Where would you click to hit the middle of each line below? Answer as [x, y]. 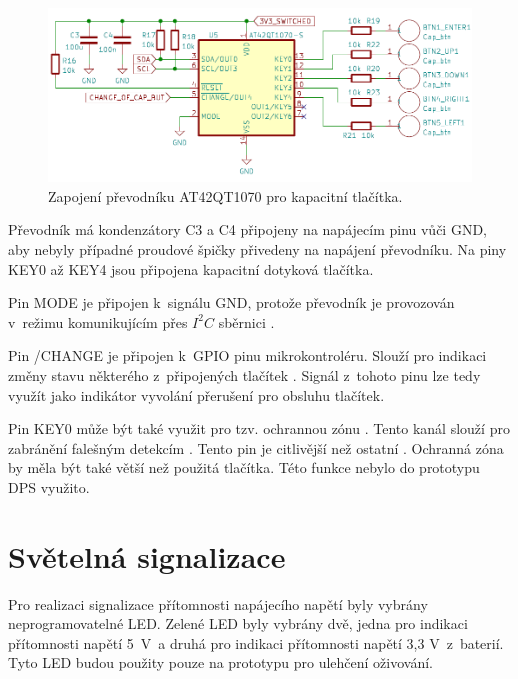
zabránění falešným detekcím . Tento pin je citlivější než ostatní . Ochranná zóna [256, 447]
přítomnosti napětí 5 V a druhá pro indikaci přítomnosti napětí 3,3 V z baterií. [256, 642]
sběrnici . [246, 321]
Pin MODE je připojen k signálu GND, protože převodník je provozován [231, 302]
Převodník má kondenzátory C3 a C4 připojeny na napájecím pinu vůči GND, [247, 229]
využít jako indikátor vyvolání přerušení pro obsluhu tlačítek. [196, 394]
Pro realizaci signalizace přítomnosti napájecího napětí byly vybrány [218, 603]
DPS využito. [49, 486]
